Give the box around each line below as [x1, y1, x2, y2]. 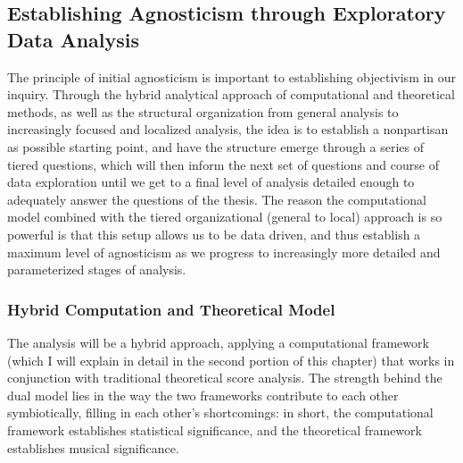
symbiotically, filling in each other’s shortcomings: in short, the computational [7, 403, 434, 422]
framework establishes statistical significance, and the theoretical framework [7, 420, 422, 439]
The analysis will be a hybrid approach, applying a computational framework [7, 333, 429, 351]
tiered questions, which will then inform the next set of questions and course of [7, 155, 439, 173]
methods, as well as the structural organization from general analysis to [7, 102, 399, 121]
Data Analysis [7, 25, 140, 53]
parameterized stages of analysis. [7, 260, 186, 279]
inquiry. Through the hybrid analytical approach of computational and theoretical [7, 85, 455, 104]
